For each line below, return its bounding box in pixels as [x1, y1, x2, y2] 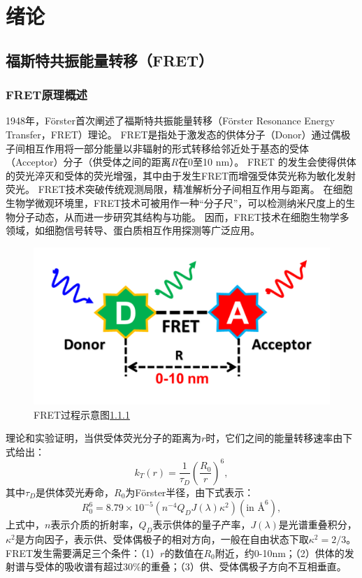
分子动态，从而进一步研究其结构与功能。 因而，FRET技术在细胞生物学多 [15, 209, 349, 224]
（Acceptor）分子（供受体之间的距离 [6, 154, 171, 169]
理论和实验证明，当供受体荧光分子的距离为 [6, 431, 201, 445]
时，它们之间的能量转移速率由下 [205, 431, 353, 445]
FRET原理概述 [6, 86, 87, 103]
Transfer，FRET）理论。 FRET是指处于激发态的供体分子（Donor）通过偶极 [6, 127, 351, 141]
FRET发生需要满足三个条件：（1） [6, 545, 161, 560]
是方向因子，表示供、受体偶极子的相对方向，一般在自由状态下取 [15, 532, 309, 547]
